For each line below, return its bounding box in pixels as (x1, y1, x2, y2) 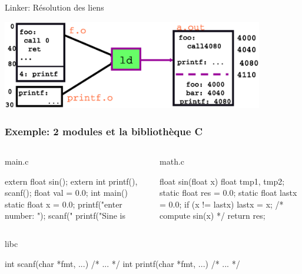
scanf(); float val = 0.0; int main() (5, 186, 128, 199)
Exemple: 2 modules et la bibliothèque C (5, 123, 203, 138)
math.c (160, 155, 185, 168)
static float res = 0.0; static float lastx (160, 186, 297, 199)
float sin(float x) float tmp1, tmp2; (160, 175, 285, 187)
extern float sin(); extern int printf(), (5, 175, 138, 187)
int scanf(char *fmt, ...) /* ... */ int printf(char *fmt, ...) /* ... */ (5, 257, 240, 269)
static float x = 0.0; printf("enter (5, 198, 122, 210)
